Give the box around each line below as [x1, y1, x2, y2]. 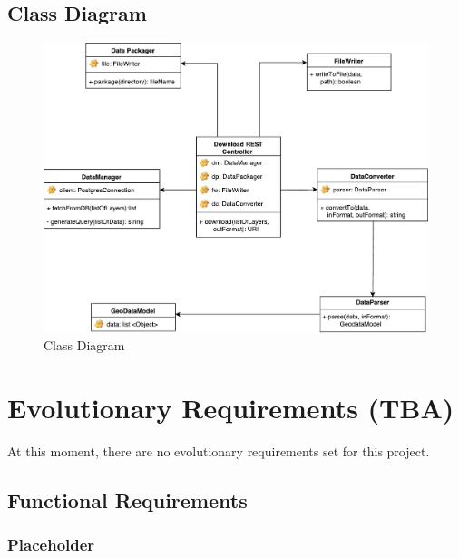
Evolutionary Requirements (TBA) [7, 389, 454, 426]
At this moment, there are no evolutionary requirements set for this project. [7, 442, 430, 461]
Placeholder [7, 534, 95, 556]
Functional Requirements [7, 486, 248, 514]
